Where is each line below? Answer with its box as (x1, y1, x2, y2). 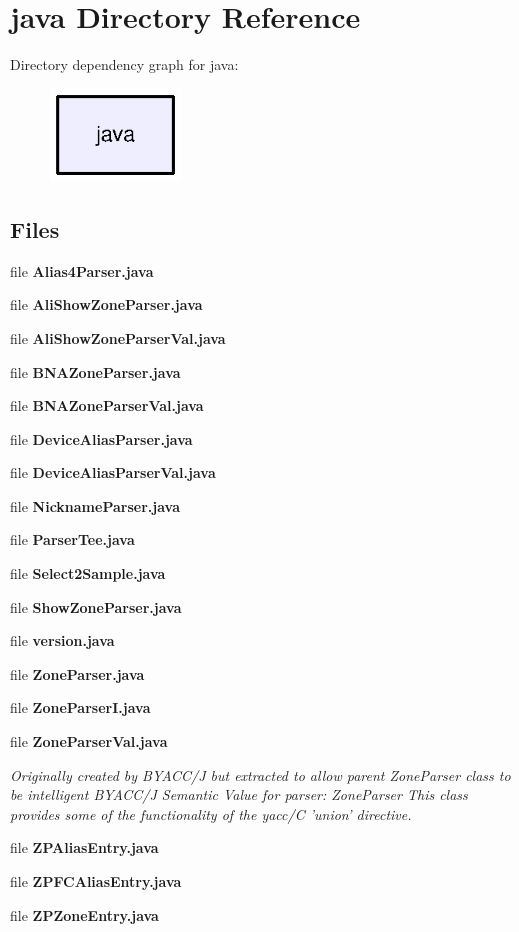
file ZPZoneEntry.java (10, 904, 159, 925)
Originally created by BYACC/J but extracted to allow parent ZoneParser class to (10, 764, 511, 785)
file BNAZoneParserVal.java (10, 395, 204, 416)
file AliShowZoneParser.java (10, 294, 203, 315)
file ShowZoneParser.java (10, 596, 182, 617)
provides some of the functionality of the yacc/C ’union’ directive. (10, 803, 412, 824)
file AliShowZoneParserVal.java (10, 327, 226, 348)
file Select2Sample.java (10, 563, 166, 584)
